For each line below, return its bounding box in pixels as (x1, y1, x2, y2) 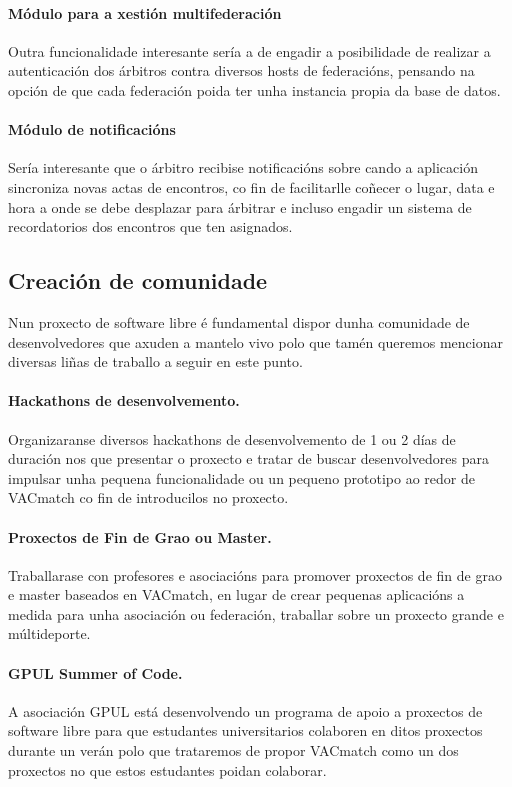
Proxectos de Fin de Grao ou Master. (8, 526, 272, 547)
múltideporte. (8, 623, 91, 644)
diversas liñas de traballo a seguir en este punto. (8, 351, 303, 372)
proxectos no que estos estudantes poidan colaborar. (8, 759, 327, 780)
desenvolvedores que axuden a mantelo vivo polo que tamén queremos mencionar (8, 331, 503, 352)
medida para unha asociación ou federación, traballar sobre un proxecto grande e (8, 603, 504, 624)
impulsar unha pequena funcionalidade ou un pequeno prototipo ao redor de (8, 467, 475, 488)
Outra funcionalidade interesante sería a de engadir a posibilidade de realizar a (8, 40, 491, 61)
